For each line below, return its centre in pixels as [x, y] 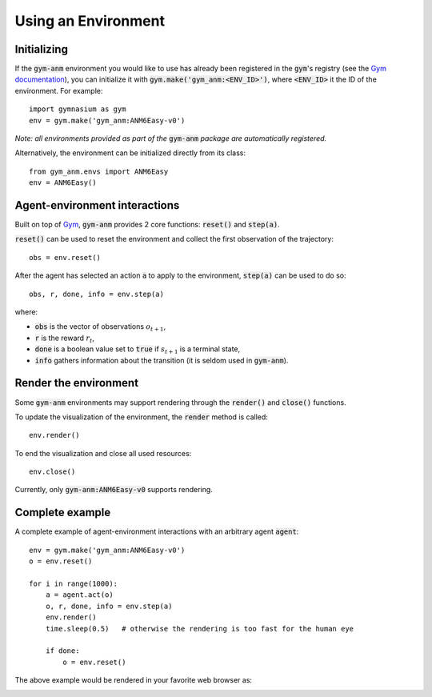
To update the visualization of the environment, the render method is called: [141, 417]
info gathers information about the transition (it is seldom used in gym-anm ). [162, 360]
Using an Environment [90, 21]
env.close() [52, 472]
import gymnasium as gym [78, 109]
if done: [62, 651]
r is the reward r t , [65, 338]
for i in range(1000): [74, 583]
